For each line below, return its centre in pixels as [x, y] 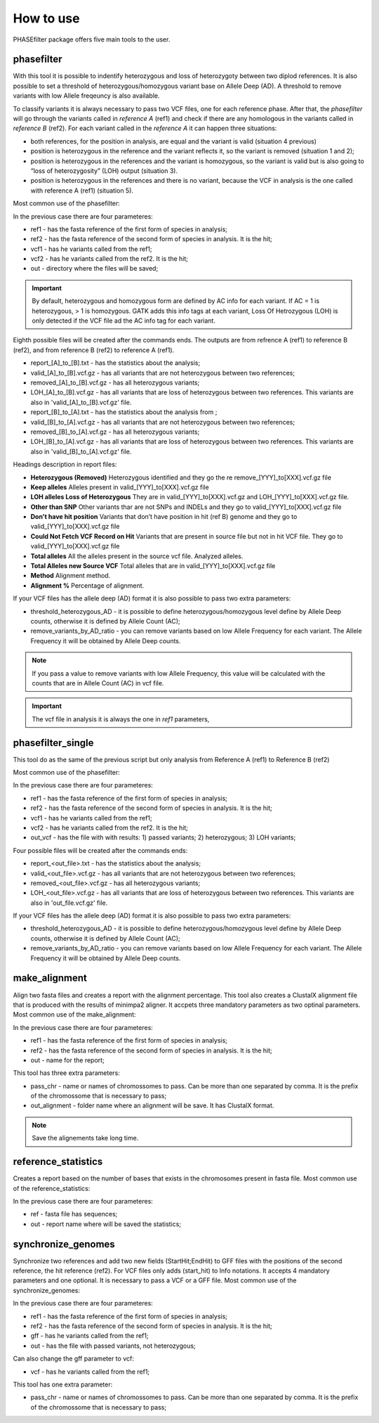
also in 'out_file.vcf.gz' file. [69, 903]
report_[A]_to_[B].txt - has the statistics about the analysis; [115, 363]
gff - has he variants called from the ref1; [89, 1336]
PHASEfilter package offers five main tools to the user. [92, 39]
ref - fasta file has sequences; [74, 1214]
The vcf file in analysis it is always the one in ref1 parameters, [121, 719]
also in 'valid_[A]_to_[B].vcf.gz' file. [81, 402]
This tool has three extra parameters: [67, 1073]
